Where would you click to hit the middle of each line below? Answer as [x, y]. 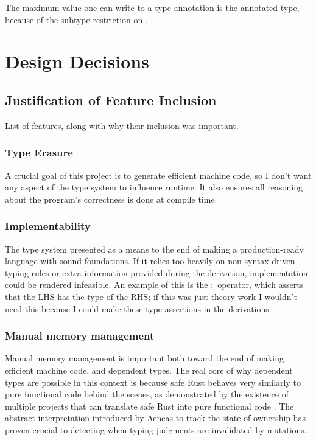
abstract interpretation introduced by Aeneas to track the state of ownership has [156, 418]
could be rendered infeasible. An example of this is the [107, 285]
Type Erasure [39, 152]
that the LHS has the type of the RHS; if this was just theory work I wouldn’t [151, 296]
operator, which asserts [261, 285]
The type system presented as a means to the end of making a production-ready [154, 249]
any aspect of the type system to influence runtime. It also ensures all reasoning [154, 187]
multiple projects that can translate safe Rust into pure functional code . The [149, 406]
